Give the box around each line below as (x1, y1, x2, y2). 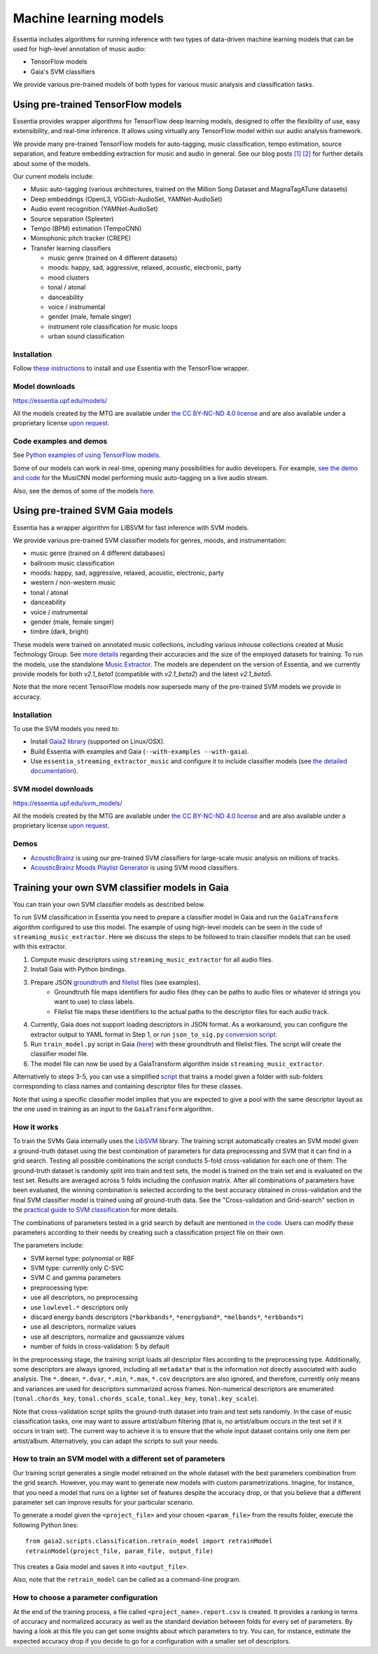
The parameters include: (13, 1241, 84, 1250)
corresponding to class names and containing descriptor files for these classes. (13, 1082, 243, 1091)
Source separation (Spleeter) (30, 214, 114, 223)
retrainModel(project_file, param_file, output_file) (25, 1547, 213, 1555)
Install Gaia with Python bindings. (30, 965, 127, 973)
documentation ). (30, 767, 78, 775)
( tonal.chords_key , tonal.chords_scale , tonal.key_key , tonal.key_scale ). (13, 1395, 259, 1403)
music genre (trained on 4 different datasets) (48, 254, 178, 262)
